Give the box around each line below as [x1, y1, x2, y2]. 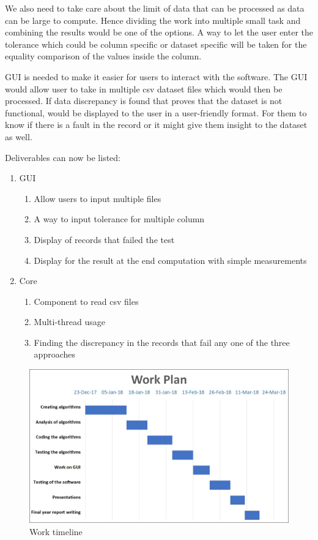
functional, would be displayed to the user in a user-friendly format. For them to [5, 106, 307, 119]
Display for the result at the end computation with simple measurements [34, 253, 307, 266]
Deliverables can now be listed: [5, 151, 120, 163]
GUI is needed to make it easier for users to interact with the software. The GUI [5, 70, 308, 83]
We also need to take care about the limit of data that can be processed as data [5, 2, 305, 14]
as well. [5, 130, 32, 143]
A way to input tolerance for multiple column [34, 212, 205, 225]
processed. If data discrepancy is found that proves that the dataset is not [5, 94, 283, 107]
